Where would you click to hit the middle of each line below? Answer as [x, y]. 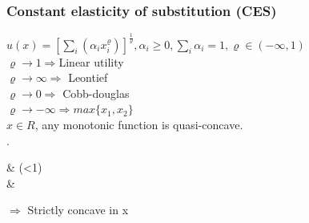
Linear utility [91, 61]
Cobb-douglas [96, 93]
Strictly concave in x [78, 210]
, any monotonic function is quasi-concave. [139, 124]
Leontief [88, 77]
